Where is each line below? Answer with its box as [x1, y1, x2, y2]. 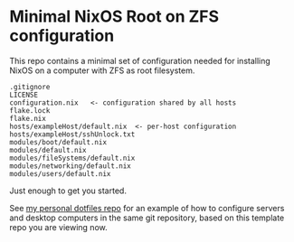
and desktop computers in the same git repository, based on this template [9, 212, 285, 223]
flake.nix [9, 114, 47, 123]
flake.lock [9, 106, 51, 115]
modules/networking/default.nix [9, 161, 131, 171]
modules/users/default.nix [9, 169, 111, 178]
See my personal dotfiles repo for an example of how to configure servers [9, 202, 285, 213]
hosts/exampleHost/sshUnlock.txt [9, 129, 136, 139]
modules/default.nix [9, 145, 88, 154]
